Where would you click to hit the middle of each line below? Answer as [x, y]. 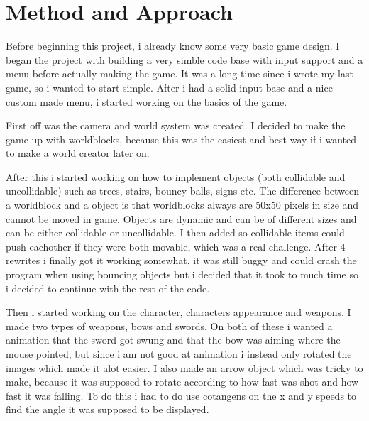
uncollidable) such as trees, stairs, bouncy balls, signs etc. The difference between [183, 191]
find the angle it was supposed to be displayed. [108, 409]
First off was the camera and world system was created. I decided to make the [176, 125]
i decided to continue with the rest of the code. [108, 288]
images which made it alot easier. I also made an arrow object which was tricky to [184, 367]
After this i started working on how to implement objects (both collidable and [176, 176]
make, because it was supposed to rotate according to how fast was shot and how [182, 382]
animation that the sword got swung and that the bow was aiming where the [173, 340]
